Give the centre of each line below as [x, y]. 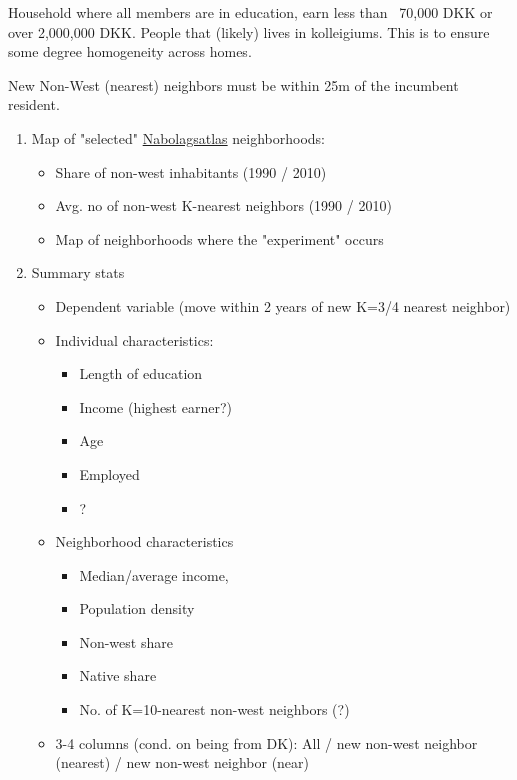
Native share [118, 675]
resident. [34, 104]
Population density [137, 608]
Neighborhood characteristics [144, 541]
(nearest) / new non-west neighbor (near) [182, 762]
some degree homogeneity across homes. [130, 51]
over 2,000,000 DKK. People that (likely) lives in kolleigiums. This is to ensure [249, 31]
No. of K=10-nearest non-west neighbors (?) [214, 709]
